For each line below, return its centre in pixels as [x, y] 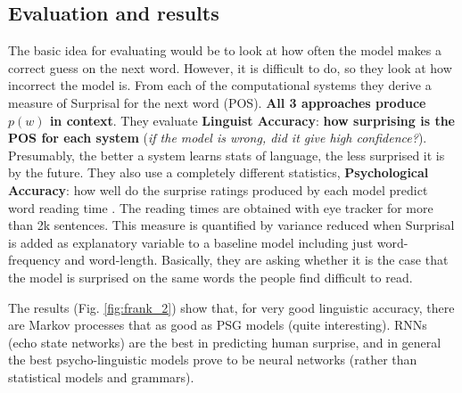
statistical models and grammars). [101, 377]
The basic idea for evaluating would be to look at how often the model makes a [225, 50]
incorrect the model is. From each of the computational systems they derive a [220, 85]
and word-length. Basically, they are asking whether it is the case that [256, 260]
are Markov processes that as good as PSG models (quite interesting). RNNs [218, 325]
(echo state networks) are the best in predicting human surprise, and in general [225, 342]
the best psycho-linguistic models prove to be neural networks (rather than [213, 360]
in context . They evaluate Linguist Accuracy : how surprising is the [252, 120]
